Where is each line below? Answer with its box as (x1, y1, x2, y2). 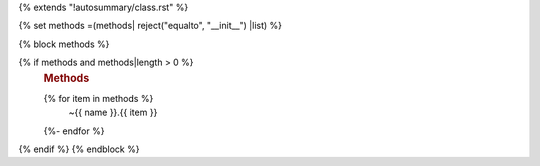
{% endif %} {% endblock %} (18, 143, 140, 155)
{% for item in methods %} (43, 92, 154, 104)
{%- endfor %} (43, 125, 105, 137)
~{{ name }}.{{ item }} (68, 106, 158, 119)
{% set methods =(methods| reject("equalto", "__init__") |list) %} (18, 20, 282, 32)
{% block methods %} (18, 38, 110, 50)
